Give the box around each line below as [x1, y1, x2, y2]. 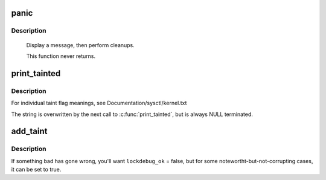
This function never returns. [26, 52, 96, 60]
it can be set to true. [11, 166, 62, 173]
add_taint [11, 126, 48, 137]
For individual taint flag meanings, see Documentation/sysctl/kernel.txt [11, 100, 187, 107]
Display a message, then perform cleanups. [26, 41, 135, 48]
